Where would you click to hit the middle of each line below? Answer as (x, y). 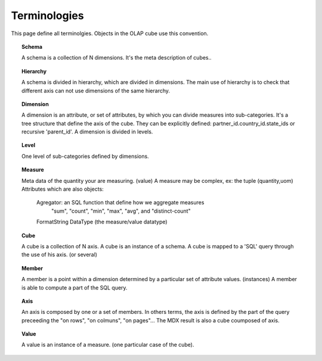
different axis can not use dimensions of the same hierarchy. (96, 91)
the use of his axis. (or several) (60, 255)
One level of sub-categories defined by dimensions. (85, 156)
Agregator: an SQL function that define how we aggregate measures (120, 203)
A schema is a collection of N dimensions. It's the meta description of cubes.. (117, 58)
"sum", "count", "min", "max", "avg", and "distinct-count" (121, 211)
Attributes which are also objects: (63, 189)
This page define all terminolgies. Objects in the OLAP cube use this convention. (110, 33)
